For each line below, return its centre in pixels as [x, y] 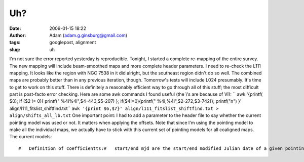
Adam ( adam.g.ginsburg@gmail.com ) [88, 35]
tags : [15, 43]
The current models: [31, 137]
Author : [18, 35]
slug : [15, 49]
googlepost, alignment [73, 43]
